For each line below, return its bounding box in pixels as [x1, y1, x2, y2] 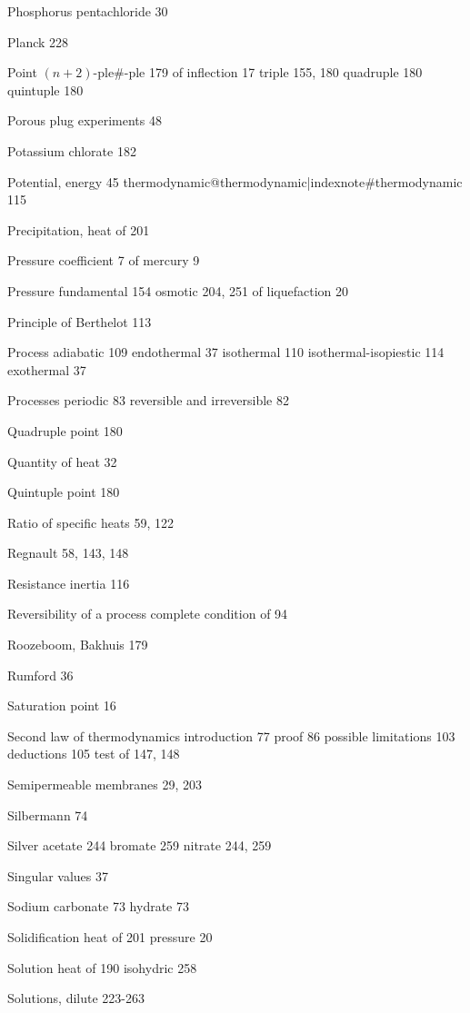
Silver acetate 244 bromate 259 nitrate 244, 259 [7, 836, 272, 855]
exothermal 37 [7, 360, 86, 379]
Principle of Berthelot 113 [7, 312, 152, 331]
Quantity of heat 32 [7, 452, 117, 471]
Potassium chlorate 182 [7, 141, 136, 160]
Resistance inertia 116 [7, 573, 130, 592]
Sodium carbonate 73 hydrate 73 [7, 897, 189, 916]
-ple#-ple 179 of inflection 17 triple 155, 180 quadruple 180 [93, 63, 423, 82]
